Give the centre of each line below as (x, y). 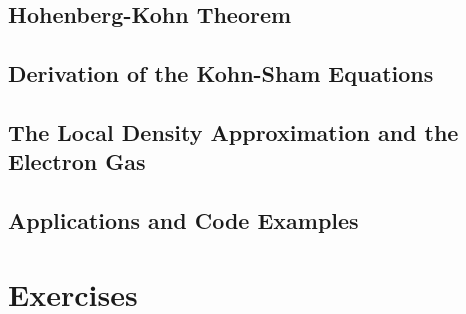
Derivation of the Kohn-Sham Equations (221, 73)
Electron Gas (77, 161)
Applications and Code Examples (183, 220)
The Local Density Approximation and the (233, 131)
